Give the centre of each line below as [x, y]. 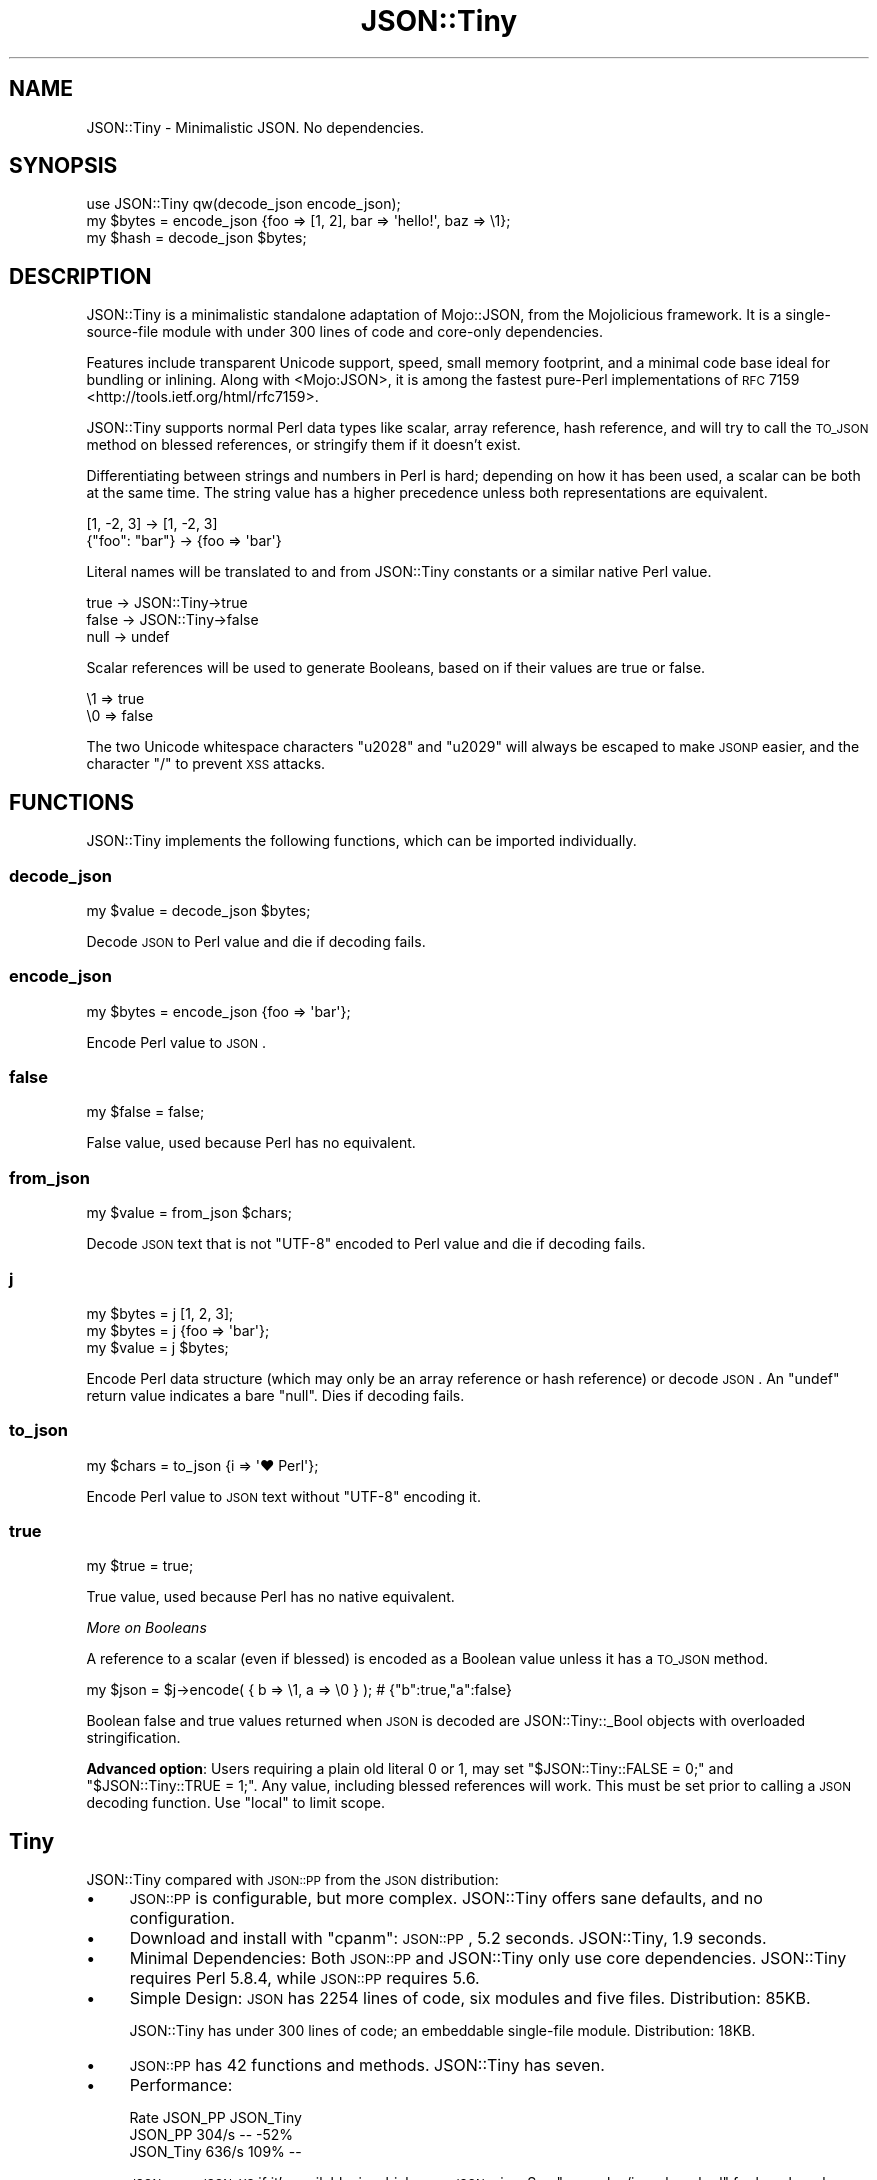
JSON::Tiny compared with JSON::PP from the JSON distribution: [292, 1880]
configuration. [182, 1918]
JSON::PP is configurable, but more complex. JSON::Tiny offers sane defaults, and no [446, 1898]
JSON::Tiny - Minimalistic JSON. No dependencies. [255, 127]
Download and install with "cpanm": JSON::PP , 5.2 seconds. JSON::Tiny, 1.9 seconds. [448, 1938]
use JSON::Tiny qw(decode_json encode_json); [243, 204]
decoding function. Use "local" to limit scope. [235, 1803]
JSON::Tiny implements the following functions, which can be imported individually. [361, 841]
